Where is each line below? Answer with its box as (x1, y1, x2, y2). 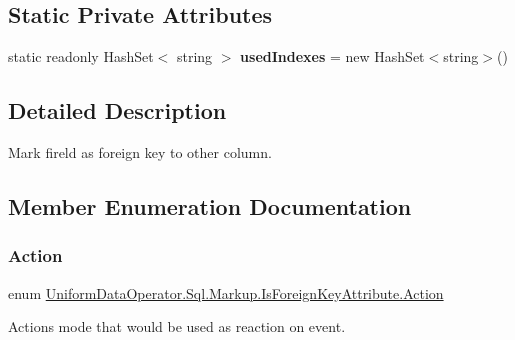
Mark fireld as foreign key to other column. (8, 142, 272, 162)
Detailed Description (8, 95, 227, 126)
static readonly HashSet (8, 46, 154, 67)
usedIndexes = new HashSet (240, 46, 425, 67)
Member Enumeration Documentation (8, 190, 412, 221)
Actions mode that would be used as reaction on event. (8, 316, 346, 337)
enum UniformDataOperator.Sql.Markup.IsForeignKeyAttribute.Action (8, 282, 444, 303)
